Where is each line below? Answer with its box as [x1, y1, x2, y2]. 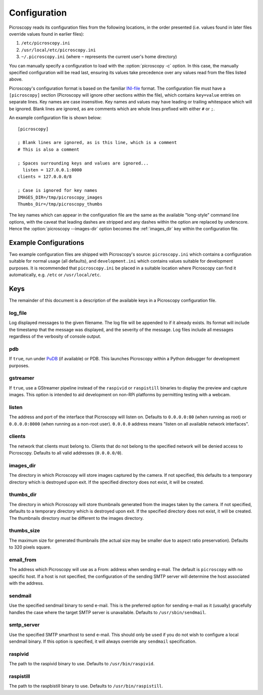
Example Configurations [9, 238, 85, 246]
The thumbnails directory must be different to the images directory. [9, 515, 144, 521]
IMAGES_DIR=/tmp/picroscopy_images [18, 194, 103, 200]
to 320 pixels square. [9, 544, 52, 550]
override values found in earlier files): [9, 31, 84, 37]
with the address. [9, 580, 44, 586]
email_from [9, 556, 37, 563]
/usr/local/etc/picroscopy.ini [21, 47, 96, 53]
